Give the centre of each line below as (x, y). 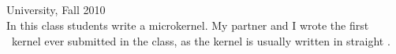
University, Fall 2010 (56, 10)
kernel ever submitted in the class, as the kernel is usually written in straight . (201, 40)
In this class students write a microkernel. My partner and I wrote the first (188, 25)
